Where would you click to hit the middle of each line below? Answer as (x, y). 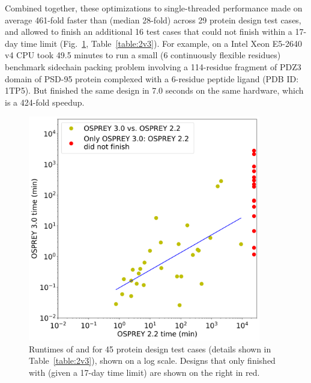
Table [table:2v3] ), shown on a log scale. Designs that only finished (152, 360)
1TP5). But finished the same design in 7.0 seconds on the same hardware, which (154, 90)
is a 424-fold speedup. (45, 102)
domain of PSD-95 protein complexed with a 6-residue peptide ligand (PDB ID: (152, 78)
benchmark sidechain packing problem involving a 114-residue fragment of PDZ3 (153, 66)
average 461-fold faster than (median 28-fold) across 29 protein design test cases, (153, 20)
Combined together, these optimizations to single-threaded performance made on (154, 8)
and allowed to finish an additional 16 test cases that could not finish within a (149, 32)
